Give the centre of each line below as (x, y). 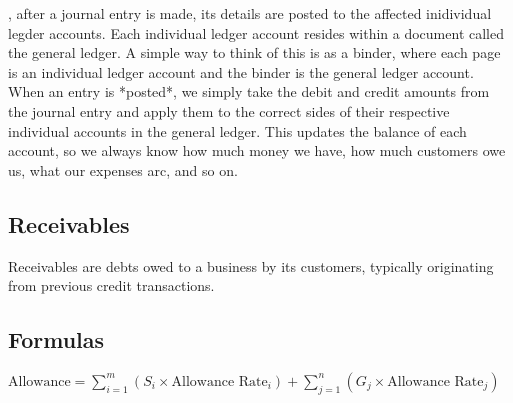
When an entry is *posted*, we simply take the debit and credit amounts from (249, 91)
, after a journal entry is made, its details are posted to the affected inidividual (250, 13)
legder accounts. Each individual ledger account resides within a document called (256, 32)
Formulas (56, 339)
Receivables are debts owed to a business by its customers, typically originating (251, 265)
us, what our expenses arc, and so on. (123, 169)
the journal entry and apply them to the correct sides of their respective (229, 110)
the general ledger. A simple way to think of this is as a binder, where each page (254, 52)
